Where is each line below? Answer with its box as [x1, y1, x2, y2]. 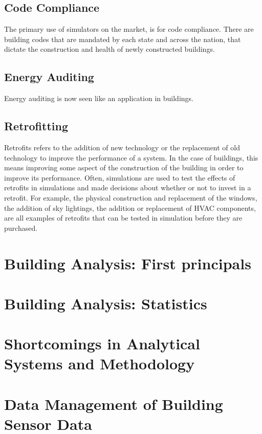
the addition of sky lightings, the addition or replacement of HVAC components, [4, 202, 256, 213]
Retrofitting [4, 118, 68, 134]
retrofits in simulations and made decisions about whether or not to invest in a [4, 182, 251, 193]
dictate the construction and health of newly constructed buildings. [4, 44, 215, 54]
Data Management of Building [4, 393, 223, 414]
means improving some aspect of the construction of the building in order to [4, 162, 244, 173]
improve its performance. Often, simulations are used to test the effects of [4, 172, 235, 183]
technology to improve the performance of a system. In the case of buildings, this [4, 152, 258, 163]
